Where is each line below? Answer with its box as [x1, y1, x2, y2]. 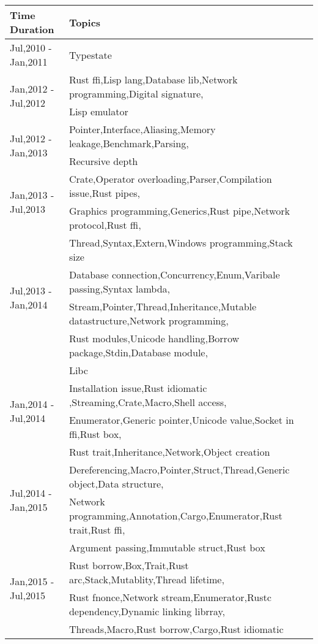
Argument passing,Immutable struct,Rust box [68, 540, 265, 554]
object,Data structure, [68, 477, 164, 491]
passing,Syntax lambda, [68, 282, 171, 296]
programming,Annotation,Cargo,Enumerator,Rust [68, 508, 283, 523]
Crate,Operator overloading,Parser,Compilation [68, 172, 272, 186]
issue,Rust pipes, [68, 186, 141, 200]
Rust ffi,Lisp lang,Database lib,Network [68, 72, 238, 86]
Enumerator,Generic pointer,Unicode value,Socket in [68, 413, 294, 427]
